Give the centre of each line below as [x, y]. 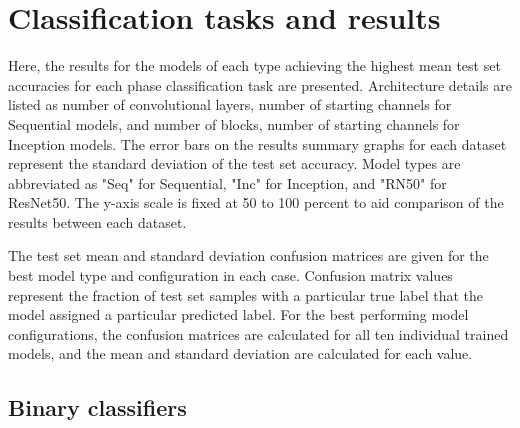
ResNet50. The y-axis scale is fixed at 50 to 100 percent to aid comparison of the [256, 202]
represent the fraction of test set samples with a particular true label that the [246, 294]
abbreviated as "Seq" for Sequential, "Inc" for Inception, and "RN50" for [227, 182]
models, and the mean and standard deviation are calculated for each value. [240, 353]
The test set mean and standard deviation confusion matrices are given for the [248, 255]
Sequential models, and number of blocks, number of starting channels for [234, 123]
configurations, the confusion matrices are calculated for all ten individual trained [258, 333]
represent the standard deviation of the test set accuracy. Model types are [234, 163]
